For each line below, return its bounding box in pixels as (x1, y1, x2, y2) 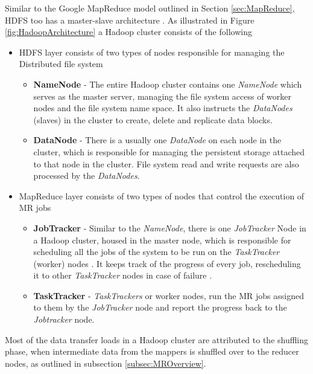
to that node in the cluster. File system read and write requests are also (33, 157, 299, 170)
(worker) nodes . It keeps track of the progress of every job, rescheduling (33, 257, 301, 269)
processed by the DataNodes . (33, 169, 140, 182)
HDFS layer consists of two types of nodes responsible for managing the (19, 45, 285, 58)
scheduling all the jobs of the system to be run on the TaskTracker (33, 245, 280, 258)
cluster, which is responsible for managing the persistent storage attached (33, 145, 305, 158)
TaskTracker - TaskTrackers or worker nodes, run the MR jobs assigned (33, 289, 304, 301)
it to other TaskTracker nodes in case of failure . (33, 269, 212, 282)
